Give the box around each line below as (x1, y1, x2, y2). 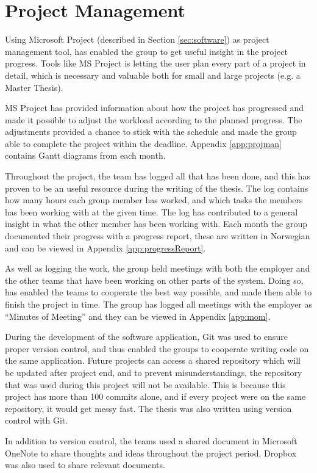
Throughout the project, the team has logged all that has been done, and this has (5, 170, 310, 182)
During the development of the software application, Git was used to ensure (5, 330, 288, 343)
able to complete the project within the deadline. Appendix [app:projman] (5, 137, 282, 150)
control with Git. (5, 414, 68, 427)
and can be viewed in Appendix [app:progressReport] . (5, 241, 206, 254)
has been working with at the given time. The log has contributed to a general (5, 205, 298, 218)
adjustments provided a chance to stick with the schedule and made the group (5, 125, 297, 138)
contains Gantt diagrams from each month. (5, 149, 166, 162)
